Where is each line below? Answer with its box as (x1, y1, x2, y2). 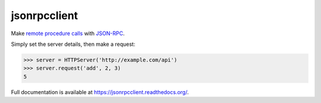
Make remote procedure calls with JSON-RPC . (11, 30, 125, 37)
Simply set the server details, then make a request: (11, 40, 136, 48)
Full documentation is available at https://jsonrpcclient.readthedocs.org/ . (11, 88, 189, 95)
